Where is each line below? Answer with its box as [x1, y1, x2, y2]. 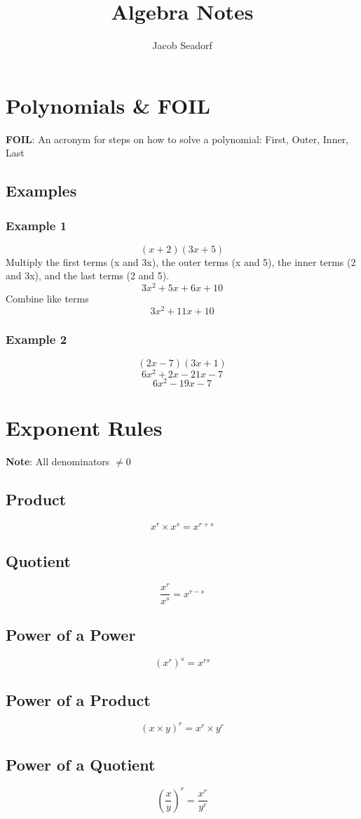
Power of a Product [6, 688, 151, 710]
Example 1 [6, 216, 67, 234]
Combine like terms [6, 291, 89, 306]
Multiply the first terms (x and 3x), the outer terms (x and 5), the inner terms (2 [6, 254, 356, 269]
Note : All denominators [6, 454, 110, 469]
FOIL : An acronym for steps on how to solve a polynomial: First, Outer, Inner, [6, 131, 349, 146]
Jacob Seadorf [152, 38, 212, 53]
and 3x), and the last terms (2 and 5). [6, 268, 170, 283]
